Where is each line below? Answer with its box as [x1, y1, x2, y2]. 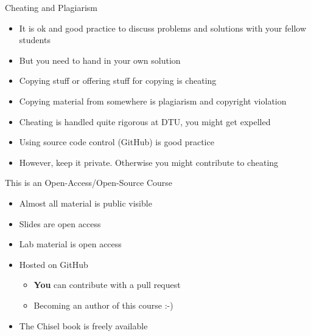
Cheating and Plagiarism [5, 1, 97, 13]
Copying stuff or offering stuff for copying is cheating [19, 74, 217, 87]
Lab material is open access [19, 238, 122, 250]
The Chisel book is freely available [19, 319, 148, 332]
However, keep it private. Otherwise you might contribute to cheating [19, 156, 279, 168]
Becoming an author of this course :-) [33, 298, 173, 311]
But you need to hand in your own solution [19, 53, 181, 66]
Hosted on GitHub [19, 258, 88, 270]
